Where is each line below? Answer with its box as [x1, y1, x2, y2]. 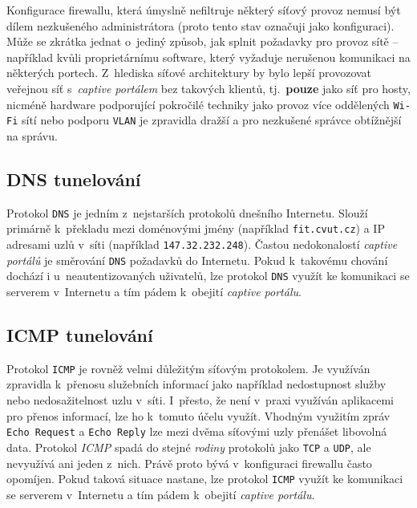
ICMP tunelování [6, 322, 153, 347]
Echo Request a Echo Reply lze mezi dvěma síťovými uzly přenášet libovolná [6, 423, 387, 440]
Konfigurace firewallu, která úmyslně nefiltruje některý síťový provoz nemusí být [6, 2, 401, 18]
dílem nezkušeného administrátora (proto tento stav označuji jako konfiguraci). [6, 17, 395, 34]
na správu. [6, 127, 58, 144]
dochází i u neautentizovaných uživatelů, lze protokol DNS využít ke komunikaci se [6, 267, 410, 284]
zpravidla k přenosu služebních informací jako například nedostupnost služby [6, 376, 387, 392]
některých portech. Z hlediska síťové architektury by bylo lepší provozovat [6, 64, 372, 81]
